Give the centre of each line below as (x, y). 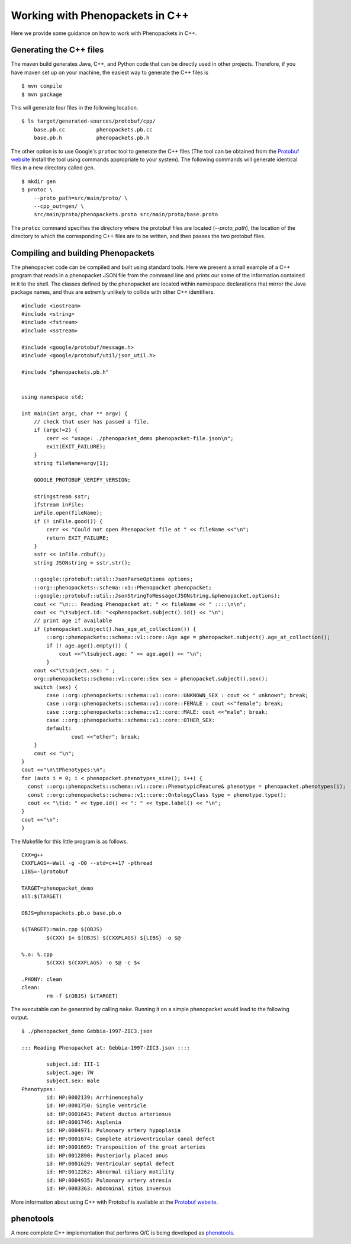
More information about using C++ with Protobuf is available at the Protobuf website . (115, 1202)
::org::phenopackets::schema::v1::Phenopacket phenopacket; (123, 587)
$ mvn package (42, 94)
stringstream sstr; (62, 496)
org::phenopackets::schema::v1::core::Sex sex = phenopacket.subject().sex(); (151, 679)
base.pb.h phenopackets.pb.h (91, 138)
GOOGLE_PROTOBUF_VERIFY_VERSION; (82, 480)
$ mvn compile (42, 86)
